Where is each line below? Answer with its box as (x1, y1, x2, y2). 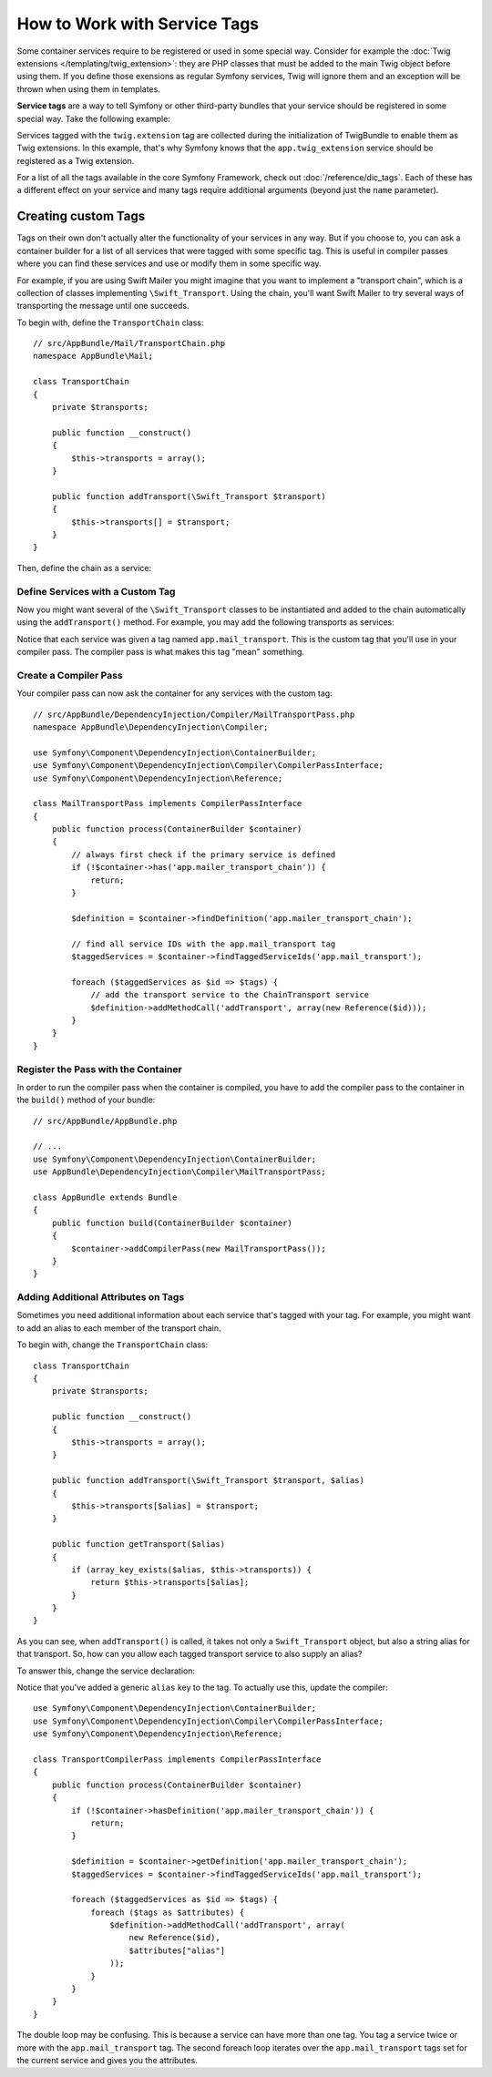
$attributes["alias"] (128, 1945, 226, 1956)
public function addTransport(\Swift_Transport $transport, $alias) (51, 1476, 364, 1486)
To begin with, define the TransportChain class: (16, 317, 204, 328)
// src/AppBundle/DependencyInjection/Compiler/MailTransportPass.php (33, 709, 355, 720)
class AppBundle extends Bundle (33, 1192, 178, 1202)
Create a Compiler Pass (16, 669, 123, 681)
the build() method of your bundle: (16, 1094, 156, 1106)
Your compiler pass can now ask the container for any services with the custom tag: (16, 688, 333, 699)
